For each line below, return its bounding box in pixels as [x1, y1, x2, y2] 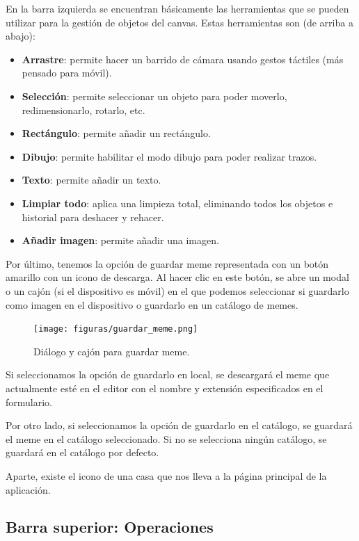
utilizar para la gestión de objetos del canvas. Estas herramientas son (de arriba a [6, 15, 353, 29]
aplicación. [6, 482, 51, 496]
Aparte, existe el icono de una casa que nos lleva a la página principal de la [6, 468, 327, 483]
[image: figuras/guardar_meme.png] [33, 324, 198, 334]
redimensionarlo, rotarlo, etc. [22, 102, 145, 117]
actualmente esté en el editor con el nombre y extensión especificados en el [6, 380, 324, 395]
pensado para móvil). [22, 65, 112, 80]
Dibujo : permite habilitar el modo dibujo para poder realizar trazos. [22, 149, 317, 163]
